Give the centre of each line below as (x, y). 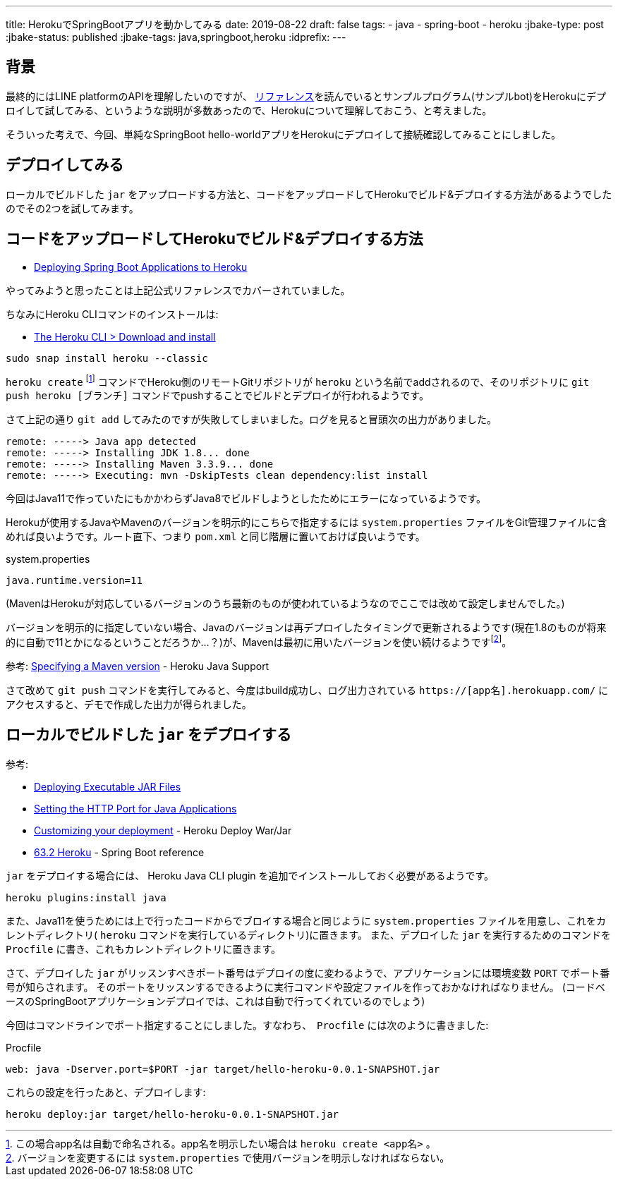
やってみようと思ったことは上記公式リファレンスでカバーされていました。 (178, 290)
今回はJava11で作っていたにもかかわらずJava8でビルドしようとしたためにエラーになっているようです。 (246, 499)
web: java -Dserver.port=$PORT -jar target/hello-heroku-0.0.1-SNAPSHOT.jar (223, 1069)
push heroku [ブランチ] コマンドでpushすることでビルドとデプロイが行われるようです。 (217, 396)
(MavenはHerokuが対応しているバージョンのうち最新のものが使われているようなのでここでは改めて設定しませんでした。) (285, 604)
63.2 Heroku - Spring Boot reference (119, 852)
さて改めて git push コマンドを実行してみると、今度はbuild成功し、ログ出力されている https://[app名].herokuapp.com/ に (307, 690)
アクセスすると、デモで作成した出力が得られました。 (129, 704)
